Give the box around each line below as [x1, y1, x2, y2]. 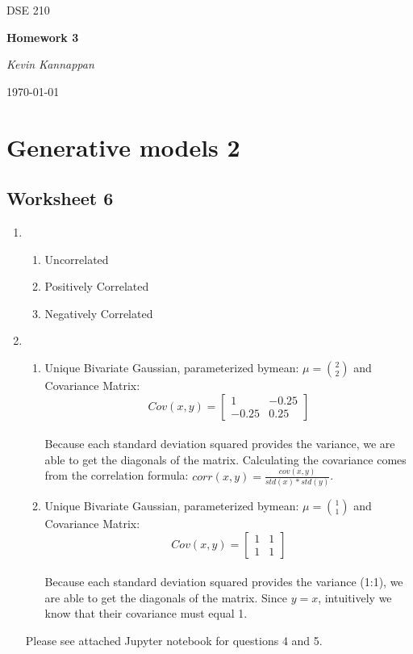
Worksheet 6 [6, 186, 114, 211]
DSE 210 [6, 2, 50, 18]
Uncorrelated [44, 250, 109, 267]
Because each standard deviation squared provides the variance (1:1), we [44, 573, 403, 590]
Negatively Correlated [44, 304, 153, 321]
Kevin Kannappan [6, 56, 94, 73]
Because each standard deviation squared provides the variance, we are [44, 435, 395, 452]
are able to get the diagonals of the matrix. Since [44, 589, 287, 606]
